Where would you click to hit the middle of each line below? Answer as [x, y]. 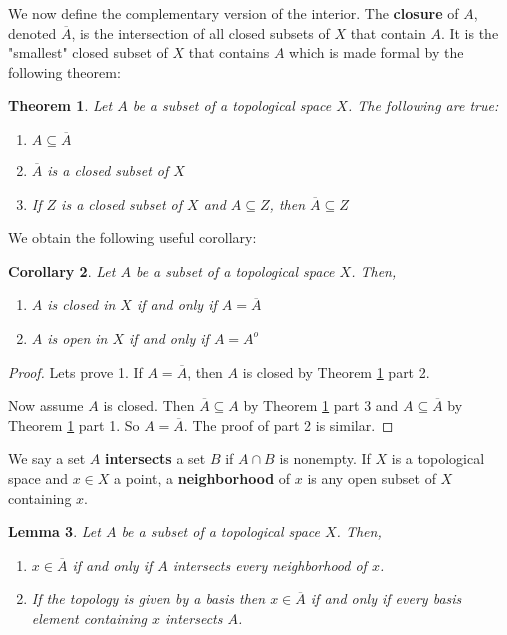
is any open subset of [371, 477]
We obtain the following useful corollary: [132, 237]
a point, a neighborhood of [202, 477]
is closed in [81, 304]
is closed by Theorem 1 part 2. [336, 371]
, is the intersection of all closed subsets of [200, 32]
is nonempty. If [325, 458]
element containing [89, 617]
